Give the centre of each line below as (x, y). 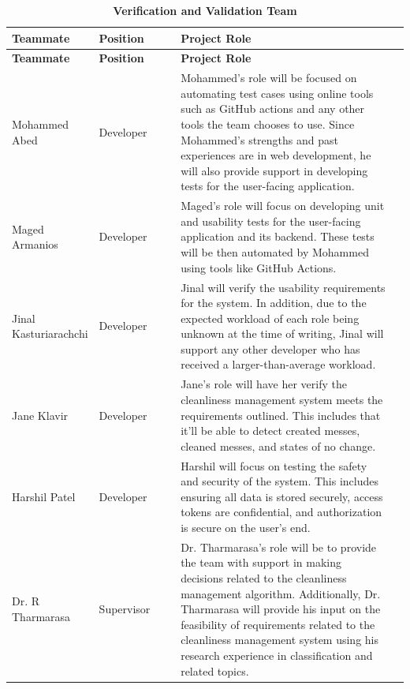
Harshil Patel (44, 496)
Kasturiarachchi (50, 333)
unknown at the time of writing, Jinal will (282, 333)
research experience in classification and (277, 655)
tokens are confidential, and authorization (281, 512)
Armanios (35, 244)
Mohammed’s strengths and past (259, 139)
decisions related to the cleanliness (264, 577)
